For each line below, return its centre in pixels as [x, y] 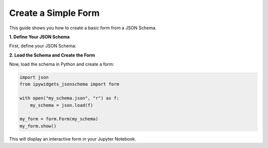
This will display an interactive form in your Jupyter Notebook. [73, 139]
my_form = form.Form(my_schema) [59, 119]
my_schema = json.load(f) [62, 105]
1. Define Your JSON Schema [39, 37]
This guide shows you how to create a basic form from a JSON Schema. [83, 28]
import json [34, 77]
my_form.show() [38, 126]
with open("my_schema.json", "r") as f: [69, 98]
